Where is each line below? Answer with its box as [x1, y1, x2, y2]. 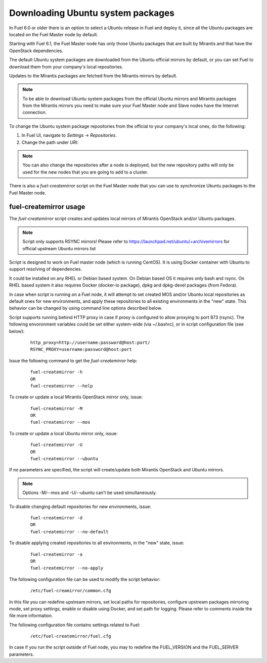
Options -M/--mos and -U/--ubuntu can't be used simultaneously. [22, 490, 157, 496]
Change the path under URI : [21, 139, 79, 145]
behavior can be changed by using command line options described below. [9, 305, 163, 311]
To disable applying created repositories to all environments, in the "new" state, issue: [9, 540, 184, 546]
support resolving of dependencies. [9, 266, 82, 272]
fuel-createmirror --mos [30, 419, 90, 425]
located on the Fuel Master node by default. [9, 31, 98, 37]
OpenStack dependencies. [9, 48, 64, 54]
